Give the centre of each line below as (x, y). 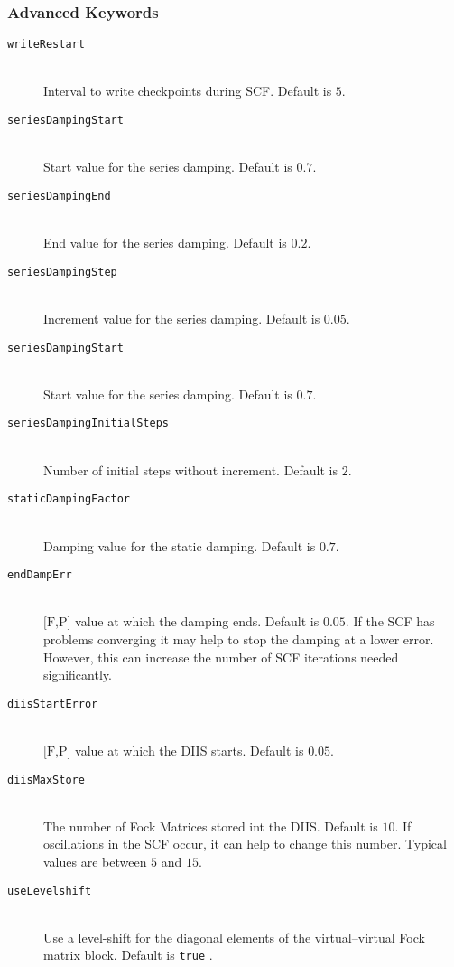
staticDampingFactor (69, 499)
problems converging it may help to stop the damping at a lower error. (239, 638)
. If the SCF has (390, 621)
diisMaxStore (46, 779)
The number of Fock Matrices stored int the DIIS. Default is (211, 826)
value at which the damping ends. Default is (197, 621)
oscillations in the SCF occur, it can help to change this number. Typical (245, 844)
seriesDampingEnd (59, 196)
